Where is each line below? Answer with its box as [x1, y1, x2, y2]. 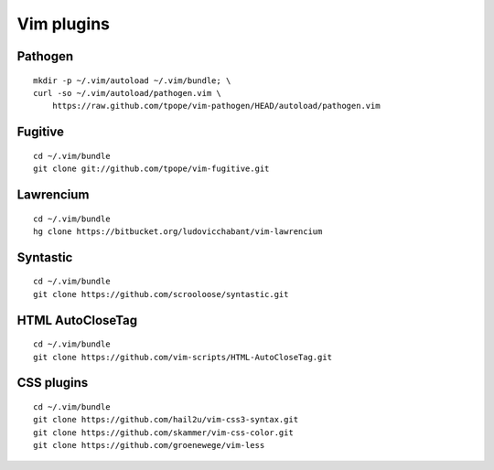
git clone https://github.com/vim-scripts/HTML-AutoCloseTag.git [33, 352, 333, 362]
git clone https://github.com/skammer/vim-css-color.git [33, 427, 295, 438]
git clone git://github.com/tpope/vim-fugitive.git [33, 164, 270, 174]
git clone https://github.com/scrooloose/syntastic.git [33, 289, 289, 299]
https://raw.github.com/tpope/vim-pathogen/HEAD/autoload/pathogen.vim [51, 101, 381, 112]
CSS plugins [16, 375, 89, 390]
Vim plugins [16, 14, 110, 34]
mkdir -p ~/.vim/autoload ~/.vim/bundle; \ [33, 75, 231, 86]
